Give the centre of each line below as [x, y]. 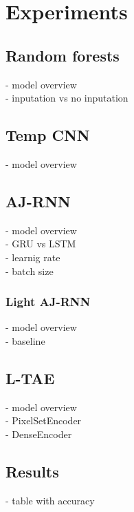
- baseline [25, 340]
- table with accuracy [50, 500]
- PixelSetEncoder [44, 420]
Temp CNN [48, 135]
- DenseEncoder [39, 434]
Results [32, 471]
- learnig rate [33, 257]
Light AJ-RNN [48, 302]
